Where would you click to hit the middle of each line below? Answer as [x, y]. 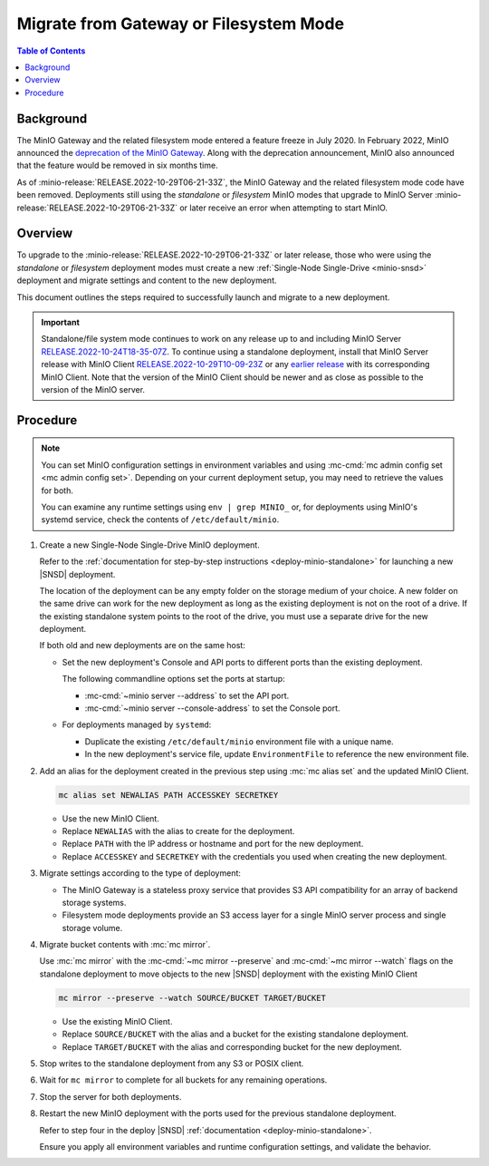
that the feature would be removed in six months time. [117, 165]
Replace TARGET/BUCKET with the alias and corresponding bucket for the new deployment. [232, 1046]
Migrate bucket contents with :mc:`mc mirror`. [125, 945]
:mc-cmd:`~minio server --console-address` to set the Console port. [212, 708]
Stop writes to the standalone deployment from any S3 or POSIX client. [172, 1064]
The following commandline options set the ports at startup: [173, 679]
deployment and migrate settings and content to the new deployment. [147, 280]
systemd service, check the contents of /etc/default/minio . [160, 520]
